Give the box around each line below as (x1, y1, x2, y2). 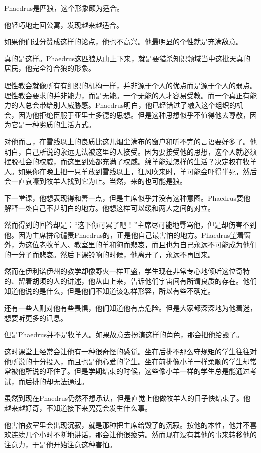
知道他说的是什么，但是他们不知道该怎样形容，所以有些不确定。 (4, 285, 215, 296)
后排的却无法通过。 (25, 375, 88, 386)
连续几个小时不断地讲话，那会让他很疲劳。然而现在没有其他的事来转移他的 (11, 429, 257, 440)
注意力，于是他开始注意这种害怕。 (4, 439, 116, 449)
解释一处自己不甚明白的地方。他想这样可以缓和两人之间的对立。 (4, 202, 215, 213)
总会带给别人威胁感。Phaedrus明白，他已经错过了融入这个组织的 (25, 100, 237, 110)
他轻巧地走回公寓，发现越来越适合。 (4, 19, 123, 30)
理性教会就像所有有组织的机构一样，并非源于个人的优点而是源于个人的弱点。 (4, 80, 257, 90)
